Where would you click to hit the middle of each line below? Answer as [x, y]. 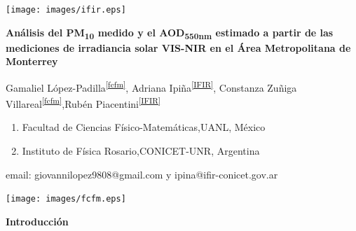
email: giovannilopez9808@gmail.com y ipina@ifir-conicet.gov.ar [142, 174]
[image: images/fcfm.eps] [66, 199]
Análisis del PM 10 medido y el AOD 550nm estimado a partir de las [170, 33]
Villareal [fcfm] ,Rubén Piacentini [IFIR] [83, 103]
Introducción [37, 221]
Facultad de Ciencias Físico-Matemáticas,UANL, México [144, 127]
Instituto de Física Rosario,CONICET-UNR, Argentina [141, 151]
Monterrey [32, 61]
